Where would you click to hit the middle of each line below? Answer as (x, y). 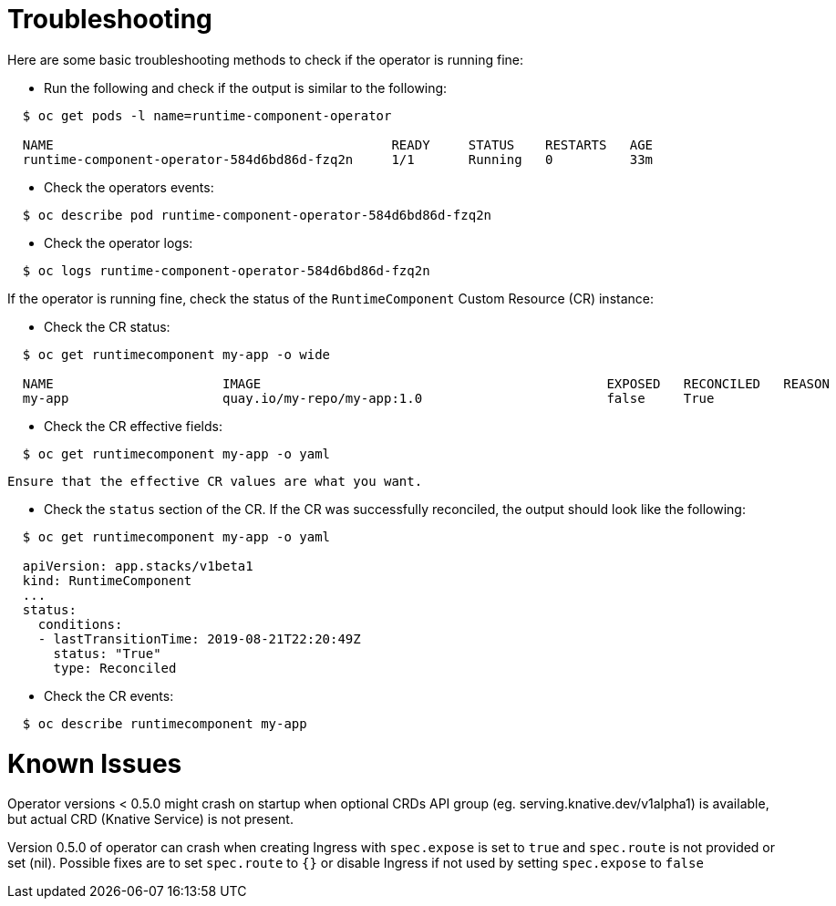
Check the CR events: (109, 695)
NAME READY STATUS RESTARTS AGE (338, 144)
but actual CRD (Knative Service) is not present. (150, 819)
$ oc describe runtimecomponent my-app (165, 723)
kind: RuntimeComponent (107, 580)
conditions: (80, 624)
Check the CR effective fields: (133, 426)
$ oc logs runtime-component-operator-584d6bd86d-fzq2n (226, 270)
